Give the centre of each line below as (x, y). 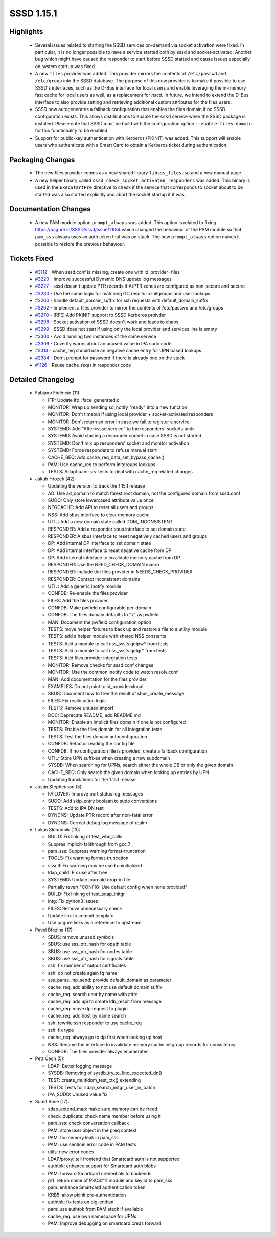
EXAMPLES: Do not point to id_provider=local (96, 687)
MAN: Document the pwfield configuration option (100, 622)
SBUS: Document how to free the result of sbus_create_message (116, 694)
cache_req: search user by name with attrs (93, 994)
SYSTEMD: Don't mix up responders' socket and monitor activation (118, 443)
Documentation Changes (50, 209)
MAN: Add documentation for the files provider (97, 679)
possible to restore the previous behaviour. (80, 244)
